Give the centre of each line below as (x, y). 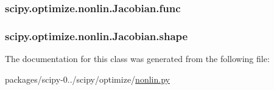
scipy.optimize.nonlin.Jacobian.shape (97, 36)
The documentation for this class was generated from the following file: (137, 59)
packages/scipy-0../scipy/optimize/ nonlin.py (87, 79)
